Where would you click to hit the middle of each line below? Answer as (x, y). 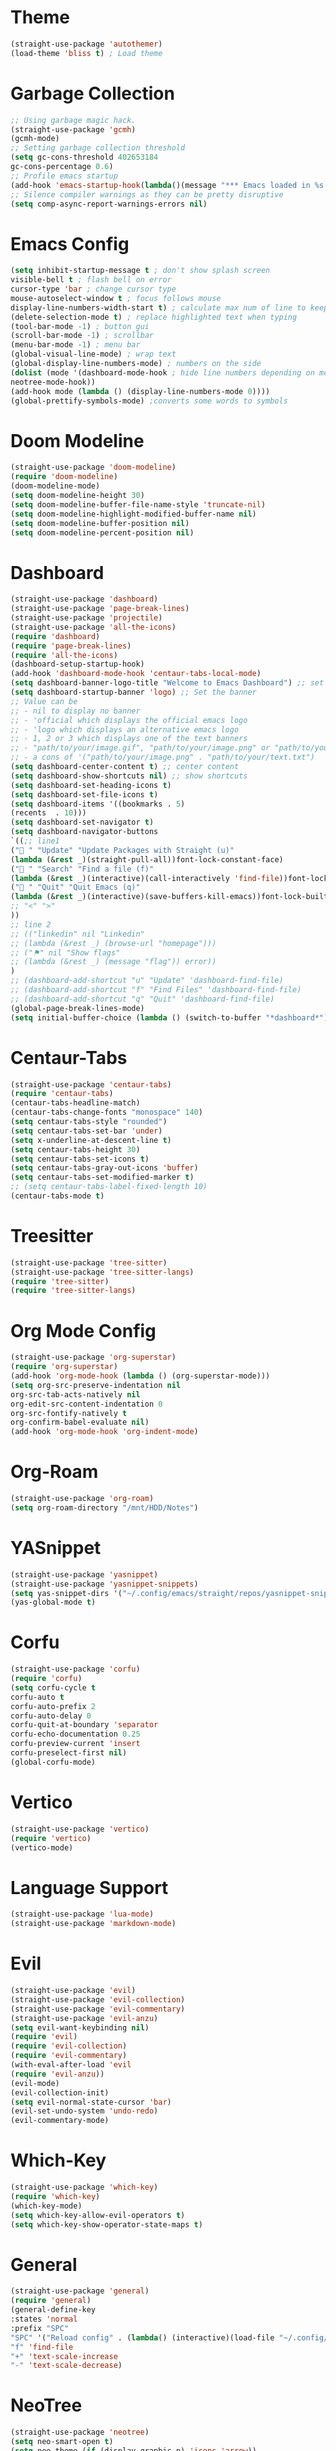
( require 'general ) (51, 2301)
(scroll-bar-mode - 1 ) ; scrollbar (82, 336)
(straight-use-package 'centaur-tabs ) (91, 1084)
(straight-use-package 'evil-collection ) (98, 1999)
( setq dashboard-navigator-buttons (84, 832)
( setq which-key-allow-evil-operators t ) (98, 2215)
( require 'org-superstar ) (64, 1367)
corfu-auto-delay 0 (51, 1716)
